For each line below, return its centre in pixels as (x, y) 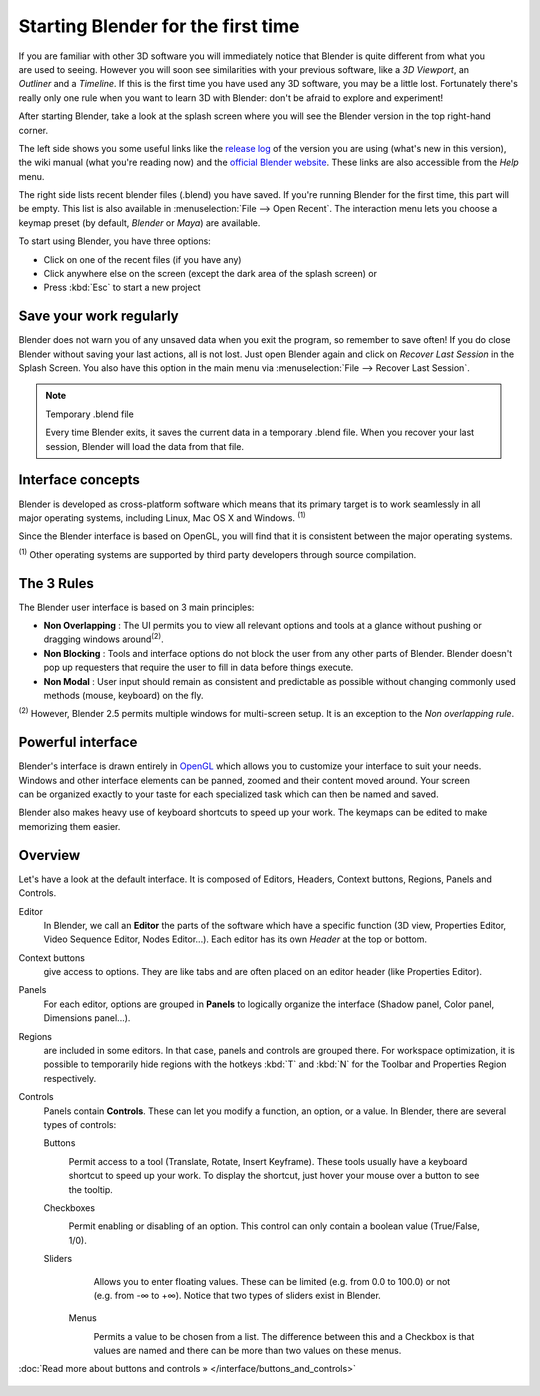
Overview (49, 855)
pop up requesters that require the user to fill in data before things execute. (198, 667)
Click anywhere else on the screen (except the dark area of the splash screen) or (210, 274)
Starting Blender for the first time (159, 26)
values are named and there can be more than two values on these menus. (247, 1351)
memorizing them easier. (69, 826)
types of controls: (80, 1124)
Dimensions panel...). (87, 1018)
